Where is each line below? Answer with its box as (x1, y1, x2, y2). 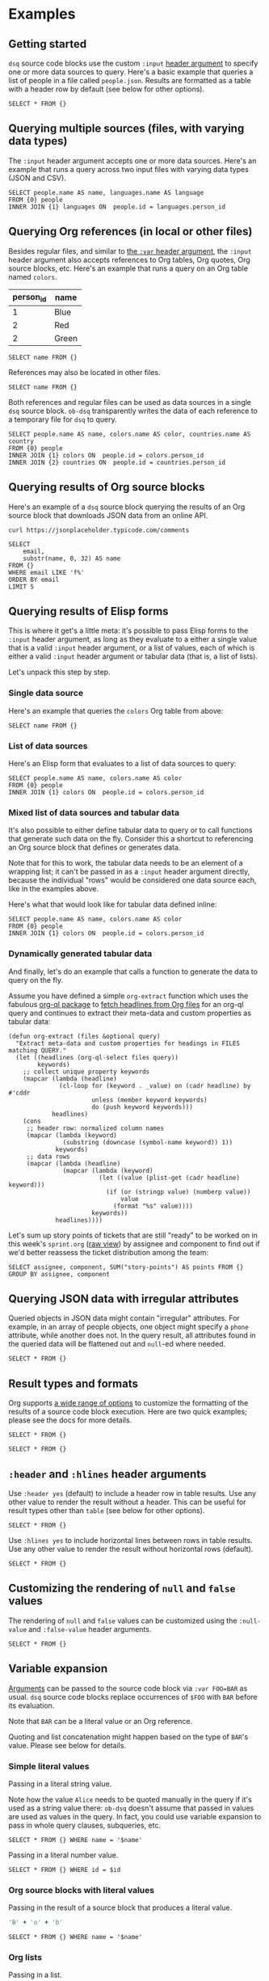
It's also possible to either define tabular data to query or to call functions (8, 825, 253, 835)
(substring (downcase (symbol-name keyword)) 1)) (62, 1138, 233, 1146)
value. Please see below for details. (8, 1740, 127, 1750)
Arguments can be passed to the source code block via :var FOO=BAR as (8, 1683, 248, 1693)
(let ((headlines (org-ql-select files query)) (15, 1053, 179, 1061)
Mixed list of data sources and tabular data (8, 807, 180, 818)
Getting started (8, 37, 87, 51)
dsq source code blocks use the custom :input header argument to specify (8, 58, 258, 68)
